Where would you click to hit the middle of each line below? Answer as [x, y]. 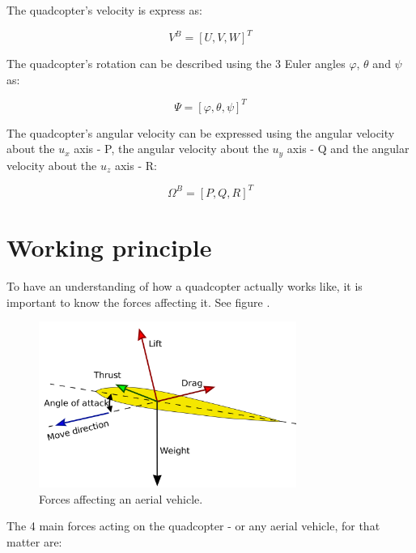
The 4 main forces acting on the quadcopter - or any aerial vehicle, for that [193, 526]
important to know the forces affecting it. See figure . [138, 302]
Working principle [109, 247]
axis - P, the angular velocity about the [171, 149]
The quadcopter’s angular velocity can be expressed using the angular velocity [201, 132]
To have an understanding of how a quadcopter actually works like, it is [185, 286]
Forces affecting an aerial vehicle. [121, 498]
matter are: [34, 541]
